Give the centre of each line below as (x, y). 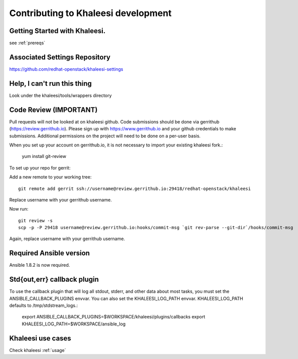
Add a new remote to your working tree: (50, 177)
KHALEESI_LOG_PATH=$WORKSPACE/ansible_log (74, 324)
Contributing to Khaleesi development (90, 13)
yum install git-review (44, 156)
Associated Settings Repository (60, 57)
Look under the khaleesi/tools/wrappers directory (61, 95)
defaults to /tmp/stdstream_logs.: (44, 305)
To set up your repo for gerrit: (40, 167)
